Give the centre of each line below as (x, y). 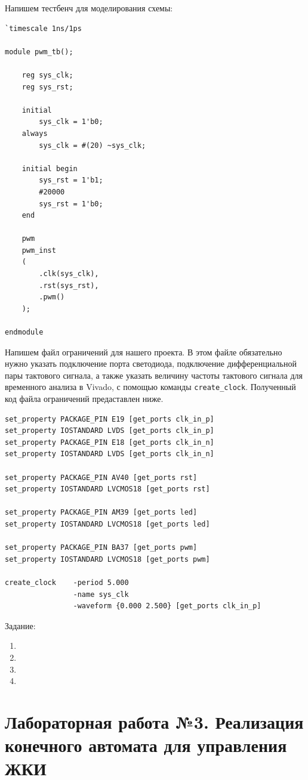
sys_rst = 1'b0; (71, 204)
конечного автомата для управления (146, 745)
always (35, 133)
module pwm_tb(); (39, 52)
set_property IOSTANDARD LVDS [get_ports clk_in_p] (110, 431)
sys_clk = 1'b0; (71, 122)
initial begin (50, 168)
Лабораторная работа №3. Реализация (154, 721)
